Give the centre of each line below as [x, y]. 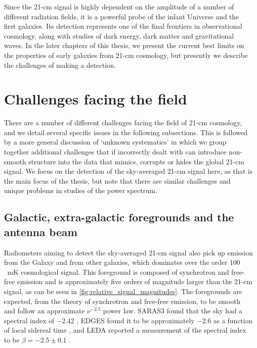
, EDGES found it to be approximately [135, 320]
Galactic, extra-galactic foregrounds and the [119, 217]
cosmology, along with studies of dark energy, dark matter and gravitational [119, 35]
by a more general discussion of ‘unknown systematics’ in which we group [115, 142]
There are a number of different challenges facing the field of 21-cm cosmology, [123, 123]
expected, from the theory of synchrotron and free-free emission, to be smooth [122, 301]
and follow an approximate [44, 311]
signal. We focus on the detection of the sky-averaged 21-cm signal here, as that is [128, 171]
